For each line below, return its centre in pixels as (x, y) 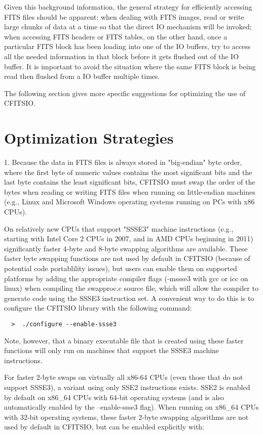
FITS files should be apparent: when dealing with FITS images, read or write (124, 16)
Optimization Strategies (89, 138)
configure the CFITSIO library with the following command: (98, 308)
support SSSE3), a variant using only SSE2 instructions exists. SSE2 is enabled (127, 387)
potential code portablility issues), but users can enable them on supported (121, 268)
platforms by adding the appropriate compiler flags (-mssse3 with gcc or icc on (126, 278)
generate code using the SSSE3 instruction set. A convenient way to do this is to (129, 298)
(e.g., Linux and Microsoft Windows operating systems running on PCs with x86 (129, 202)
